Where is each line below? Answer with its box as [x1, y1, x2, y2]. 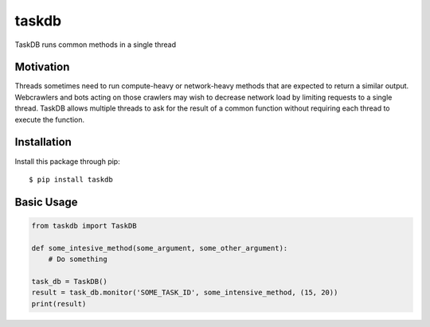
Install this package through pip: [14, 156, 120, 166]
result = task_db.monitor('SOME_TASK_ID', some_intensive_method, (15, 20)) [31, 288, 338, 298]
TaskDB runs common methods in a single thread [14, 40, 177, 49]
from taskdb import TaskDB [31, 221, 137, 230]
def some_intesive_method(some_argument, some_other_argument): [31, 243, 288, 252]
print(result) [31, 299, 87, 308]
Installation [14, 135, 72, 149]
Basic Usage [14, 195, 78, 208]
